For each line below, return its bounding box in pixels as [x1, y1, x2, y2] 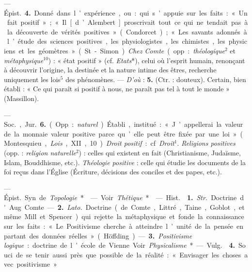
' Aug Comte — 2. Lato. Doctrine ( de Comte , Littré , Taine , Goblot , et [4, 202, 245, 212]
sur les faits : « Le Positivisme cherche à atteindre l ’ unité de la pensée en [4, 221, 244, 231]
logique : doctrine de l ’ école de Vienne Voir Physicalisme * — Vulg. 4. [4, 240, 236, 250]
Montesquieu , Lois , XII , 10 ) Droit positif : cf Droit [4, 138, 174, 148]
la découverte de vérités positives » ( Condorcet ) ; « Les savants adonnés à [7, 26, 247, 36]
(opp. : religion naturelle [4, 147, 76, 157]
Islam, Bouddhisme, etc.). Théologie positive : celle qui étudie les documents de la [4, 157, 246, 167]
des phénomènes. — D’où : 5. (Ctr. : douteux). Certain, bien [65, 74, 246, 84]
